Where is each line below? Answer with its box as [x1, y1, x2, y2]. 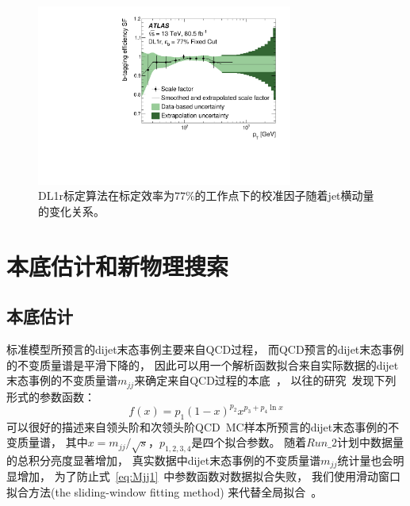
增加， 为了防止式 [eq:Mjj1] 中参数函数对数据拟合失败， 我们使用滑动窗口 [17, 468, 401, 485]
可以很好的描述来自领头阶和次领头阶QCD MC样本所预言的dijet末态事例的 [6, 418, 389, 435]
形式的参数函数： [6, 388, 95, 404]
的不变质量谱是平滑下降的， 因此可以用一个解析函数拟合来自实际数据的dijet [6, 356, 399, 373]
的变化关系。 [38, 202, 105, 219]
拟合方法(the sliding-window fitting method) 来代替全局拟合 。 [6, 484, 323, 500]
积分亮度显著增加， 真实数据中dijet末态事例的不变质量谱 [28, 452, 321, 469]
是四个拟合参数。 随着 [191, 434, 307, 450]
